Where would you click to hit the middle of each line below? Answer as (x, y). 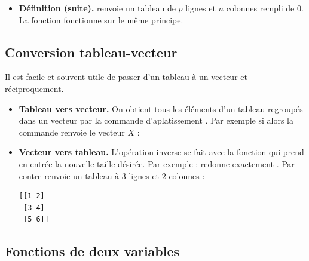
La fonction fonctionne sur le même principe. (101, 19)
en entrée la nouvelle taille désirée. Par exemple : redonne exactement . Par (157, 163)
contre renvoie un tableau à (69, 175)
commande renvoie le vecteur (72, 132)
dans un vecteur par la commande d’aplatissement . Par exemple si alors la (156, 120)
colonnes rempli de (260, 8)
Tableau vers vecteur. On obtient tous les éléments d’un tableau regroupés (161, 108)
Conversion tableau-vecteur (91, 52)
